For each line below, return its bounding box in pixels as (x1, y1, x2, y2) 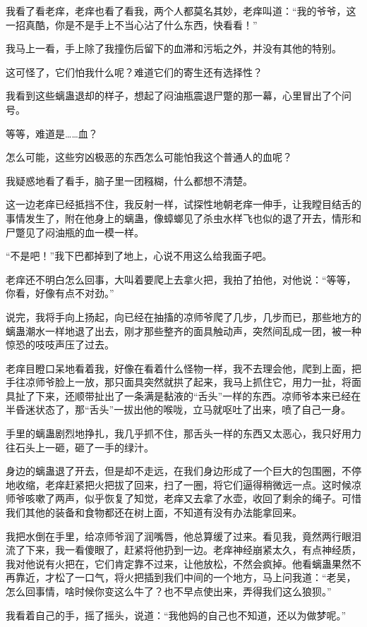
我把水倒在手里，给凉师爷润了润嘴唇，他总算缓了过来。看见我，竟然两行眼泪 (6, 528, 361, 543)
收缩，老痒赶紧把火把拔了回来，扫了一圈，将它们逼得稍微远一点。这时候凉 (15, 477, 361, 492)
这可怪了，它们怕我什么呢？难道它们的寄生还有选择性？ (6, 64, 263, 79)
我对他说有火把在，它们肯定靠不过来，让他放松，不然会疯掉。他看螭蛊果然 (6, 556, 351, 571)
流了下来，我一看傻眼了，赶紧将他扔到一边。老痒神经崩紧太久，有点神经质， (6, 542, 361, 557)
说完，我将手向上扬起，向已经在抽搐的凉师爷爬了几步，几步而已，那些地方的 (6, 309, 361, 324)
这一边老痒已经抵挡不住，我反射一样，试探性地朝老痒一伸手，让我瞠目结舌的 (6, 197, 361, 212)
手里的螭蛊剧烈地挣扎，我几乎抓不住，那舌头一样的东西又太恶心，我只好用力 (6, 426, 361, 441)
